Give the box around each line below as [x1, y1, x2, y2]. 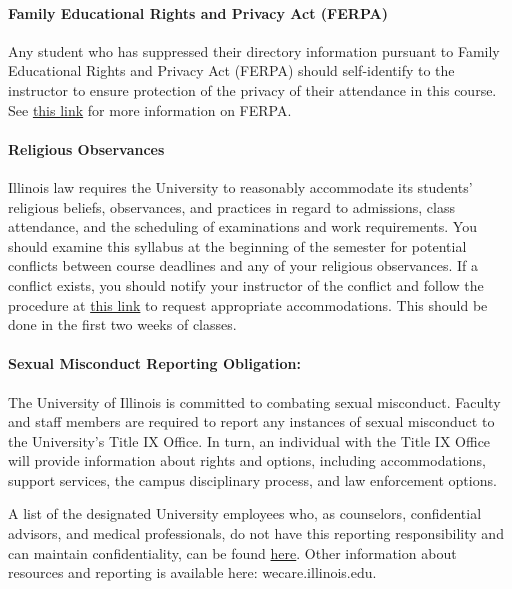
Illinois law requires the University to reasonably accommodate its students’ [8, 176, 473, 197]
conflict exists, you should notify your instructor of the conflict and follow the [8, 274, 484, 295]
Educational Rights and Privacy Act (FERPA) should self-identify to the [8, 60, 455, 81]
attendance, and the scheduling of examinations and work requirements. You [8, 216, 477, 237]
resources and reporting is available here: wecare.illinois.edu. [8, 562, 377, 583]
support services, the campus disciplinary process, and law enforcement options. [8, 469, 497, 490]
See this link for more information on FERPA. [8, 99, 292, 120]
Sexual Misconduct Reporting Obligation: [8, 353, 302, 374]
